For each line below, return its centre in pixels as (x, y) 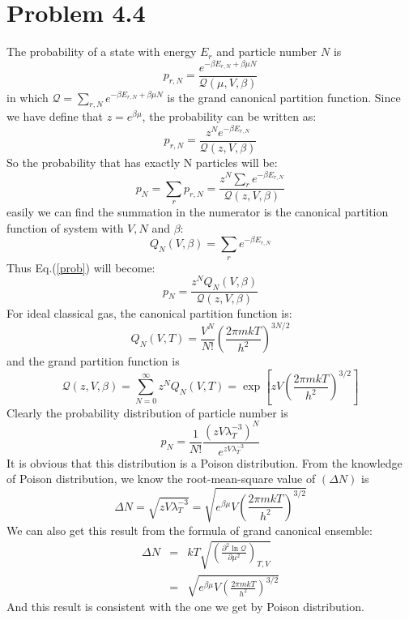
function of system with (65, 227)
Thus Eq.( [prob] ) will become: (81, 267)
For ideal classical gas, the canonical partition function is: (149, 313)
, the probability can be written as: (229, 116)
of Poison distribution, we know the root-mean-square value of (161, 479)
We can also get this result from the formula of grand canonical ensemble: (190, 530)
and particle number (267, 51)
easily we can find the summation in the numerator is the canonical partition (198, 212)
